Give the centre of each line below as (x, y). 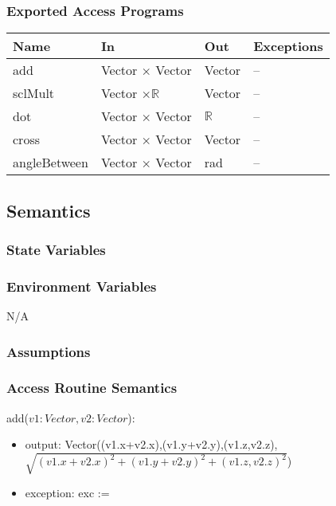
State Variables (56, 249)
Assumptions (49, 351)
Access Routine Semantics (92, 388)
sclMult (34, 93)
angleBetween (51, 163)
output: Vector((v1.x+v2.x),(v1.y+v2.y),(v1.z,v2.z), (151, 444)
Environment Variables (82, 286)
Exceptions (288, 46)
